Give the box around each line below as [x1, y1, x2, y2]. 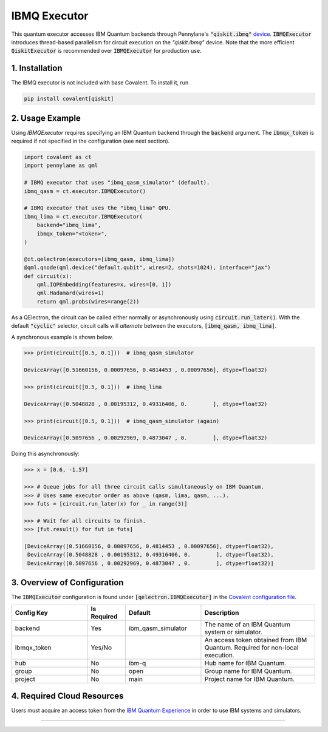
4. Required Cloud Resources [11, 691, 124, 701]
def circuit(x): [24, 273, 73, 279]
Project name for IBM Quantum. [204, 674, 295, 683]
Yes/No [91, 643, 112, 652]
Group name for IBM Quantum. [204, 666, 293, 675]
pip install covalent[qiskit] [24, 95, 114, 103]
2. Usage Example [11, 113, 81, 123]
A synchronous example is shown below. [11, 333, 114, 341]
